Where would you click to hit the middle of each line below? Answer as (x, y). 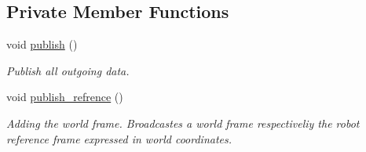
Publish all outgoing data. (68, 70)
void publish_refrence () (65, 97)
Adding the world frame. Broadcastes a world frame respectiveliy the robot (183, 123)
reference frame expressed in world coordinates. (119, 138)
